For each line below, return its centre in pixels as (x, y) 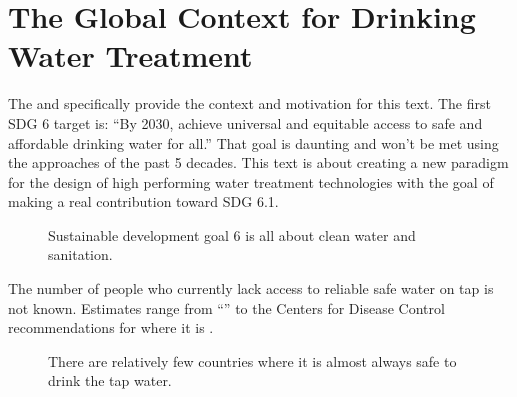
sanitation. (80, 254)
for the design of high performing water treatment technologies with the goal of (251, 181)
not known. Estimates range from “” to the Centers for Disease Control (226, 307)
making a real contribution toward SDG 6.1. (143, 201)
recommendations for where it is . (111, 327)
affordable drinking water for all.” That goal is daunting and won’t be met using (253, 142)
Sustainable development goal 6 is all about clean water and (232, 234)
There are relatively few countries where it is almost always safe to (252, 360)
